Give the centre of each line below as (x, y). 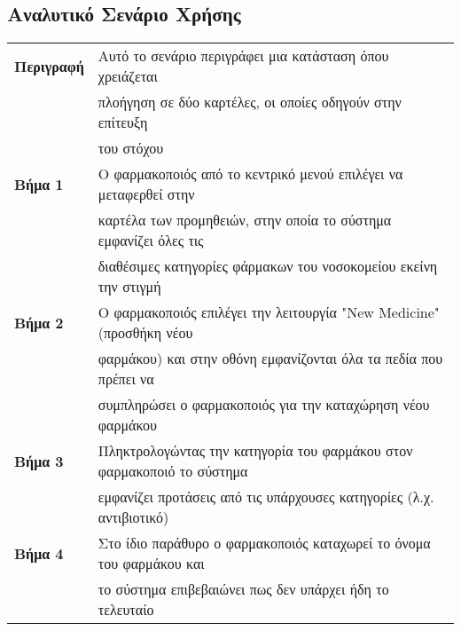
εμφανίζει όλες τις (151, 241)
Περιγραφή (49, 66)
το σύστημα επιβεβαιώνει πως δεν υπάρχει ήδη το (243, 589)
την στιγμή (129, 287)
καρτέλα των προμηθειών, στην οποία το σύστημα (245, 220)
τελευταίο (126, 610)
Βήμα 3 (39, 461)
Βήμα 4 (39, 553)
